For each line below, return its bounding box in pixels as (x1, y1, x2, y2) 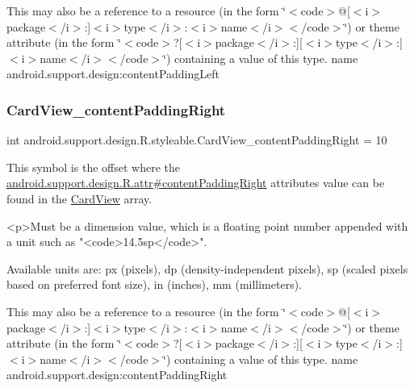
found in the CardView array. (6, 190, 153, 207)
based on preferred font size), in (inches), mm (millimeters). (6, 276, 303, 293)
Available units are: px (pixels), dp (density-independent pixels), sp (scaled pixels (6, 260, 408, 277)
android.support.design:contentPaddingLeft (6, 65, 220, 82)
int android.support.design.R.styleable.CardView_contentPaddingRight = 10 (6, 131, 387, 148)
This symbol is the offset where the (6, 158, 180, 175)
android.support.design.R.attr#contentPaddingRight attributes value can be (6, 174, 385, 191)
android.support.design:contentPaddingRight (6, 366, 228, 383)
